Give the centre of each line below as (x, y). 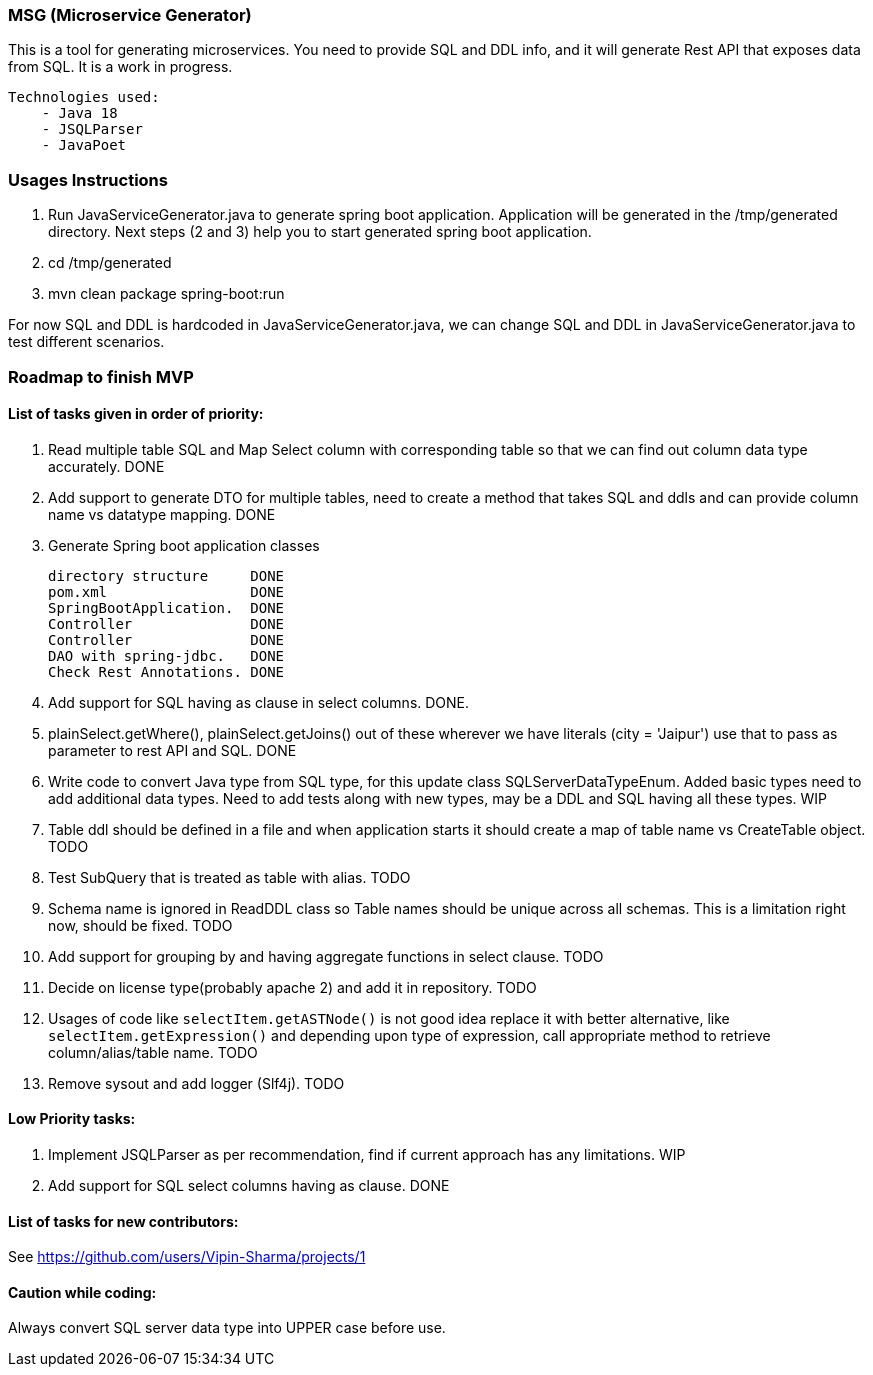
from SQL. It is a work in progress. (120, 67)
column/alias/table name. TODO (153, 1052)
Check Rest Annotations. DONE (166, 671)
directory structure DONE (166, 575)
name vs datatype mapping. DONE (162, 514)
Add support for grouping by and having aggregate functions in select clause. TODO (326, 956)
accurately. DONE (106, 466)
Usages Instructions (88, 179)
